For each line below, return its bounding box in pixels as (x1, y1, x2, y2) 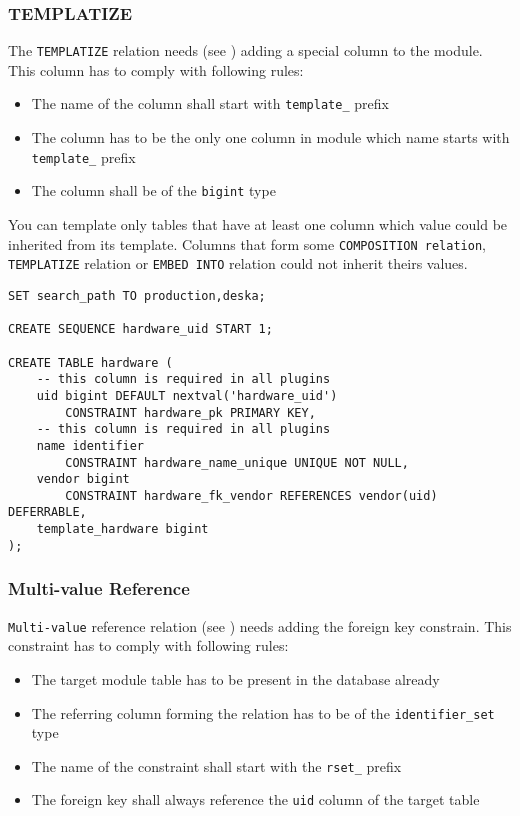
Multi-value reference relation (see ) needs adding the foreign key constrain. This (8, 615, 512, 636)
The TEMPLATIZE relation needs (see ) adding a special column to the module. (8, 40, 483, 61)
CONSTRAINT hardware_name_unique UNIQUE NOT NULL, (65, 455, 409, 470)
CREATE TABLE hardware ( (8, 355, 173, 370)
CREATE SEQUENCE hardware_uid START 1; (8, 322, 273, 337)
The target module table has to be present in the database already (31, 668, 440, 689)
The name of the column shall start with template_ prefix (31, 93, 389, 114)
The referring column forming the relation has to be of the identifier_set (31, 702, 495, 723)
